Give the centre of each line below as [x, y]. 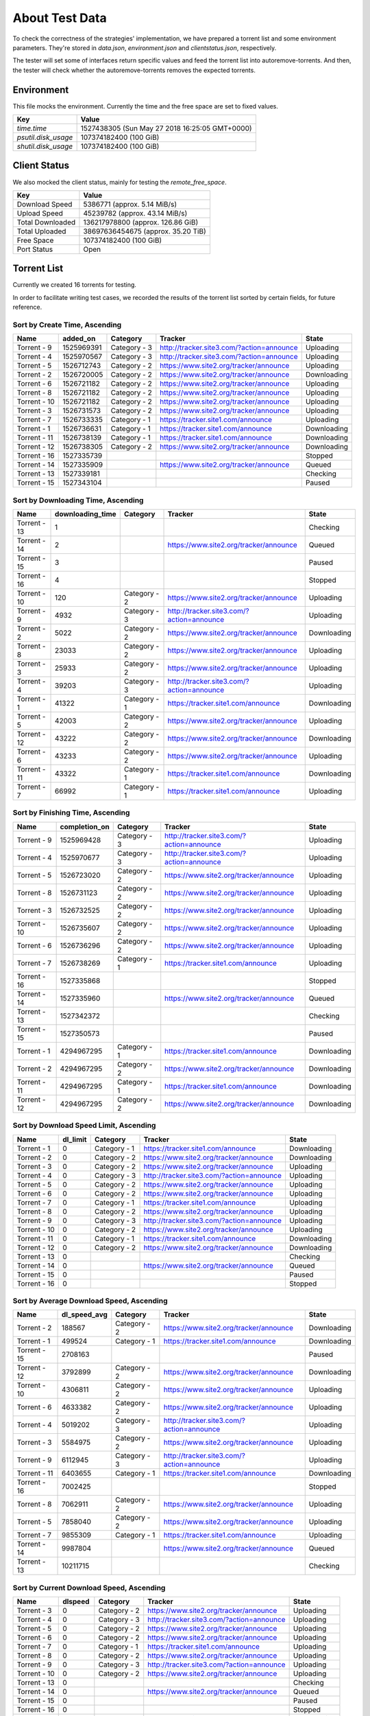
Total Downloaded [46, 222]
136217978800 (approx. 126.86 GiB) [141, 222]
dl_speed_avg [84, 1314]
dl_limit [75, 1139]
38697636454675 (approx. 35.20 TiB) [145, 231]
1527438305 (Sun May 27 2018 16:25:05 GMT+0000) [166, 128]
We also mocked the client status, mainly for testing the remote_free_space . [120, 182]
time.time [32, 128]
